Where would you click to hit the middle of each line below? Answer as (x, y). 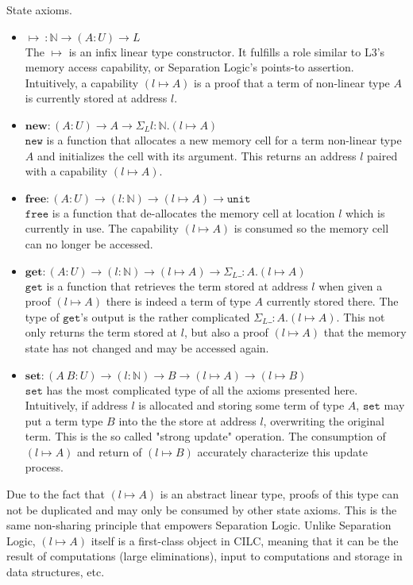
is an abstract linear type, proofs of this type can (280, 494)
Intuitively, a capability (82, 82)
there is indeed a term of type (178, 301)
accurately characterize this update (282, 451)
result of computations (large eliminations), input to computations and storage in (205, 556)
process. (44, 467)
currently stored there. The (332, 301)
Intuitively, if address (76, 405)
